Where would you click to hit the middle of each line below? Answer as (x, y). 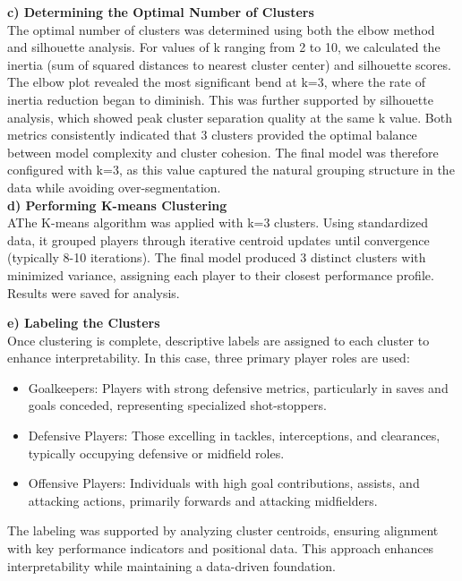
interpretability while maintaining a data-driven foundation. (171, 565)
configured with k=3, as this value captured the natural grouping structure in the (231, 170)
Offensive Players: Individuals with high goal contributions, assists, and (224, 483)
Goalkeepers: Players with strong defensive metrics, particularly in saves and (238, 387)
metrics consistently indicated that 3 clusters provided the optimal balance (212, 135)
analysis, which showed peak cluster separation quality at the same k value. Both (230, 117)
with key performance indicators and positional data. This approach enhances (221, 548)
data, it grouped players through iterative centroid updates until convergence (218, 239)
